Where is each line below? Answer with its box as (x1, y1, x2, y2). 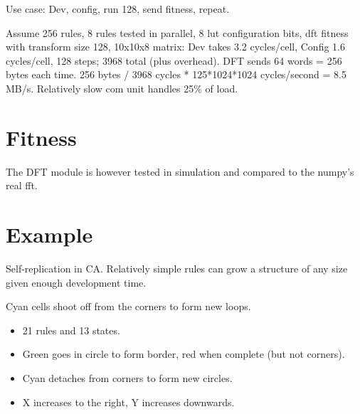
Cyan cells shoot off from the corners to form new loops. (6, 299, 251, 314)
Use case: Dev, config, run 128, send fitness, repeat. (6, 1, 230, 16)
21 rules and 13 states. (22, 322, 120, 337)
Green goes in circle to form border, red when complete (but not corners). (22, 346, 345, 361)
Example (6, 220, 93, 249)
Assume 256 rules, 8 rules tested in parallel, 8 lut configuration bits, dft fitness (6, 25, 349, 40)
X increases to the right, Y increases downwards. (22, 394, 235, 409)
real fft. (6, 178, 38, 193)
